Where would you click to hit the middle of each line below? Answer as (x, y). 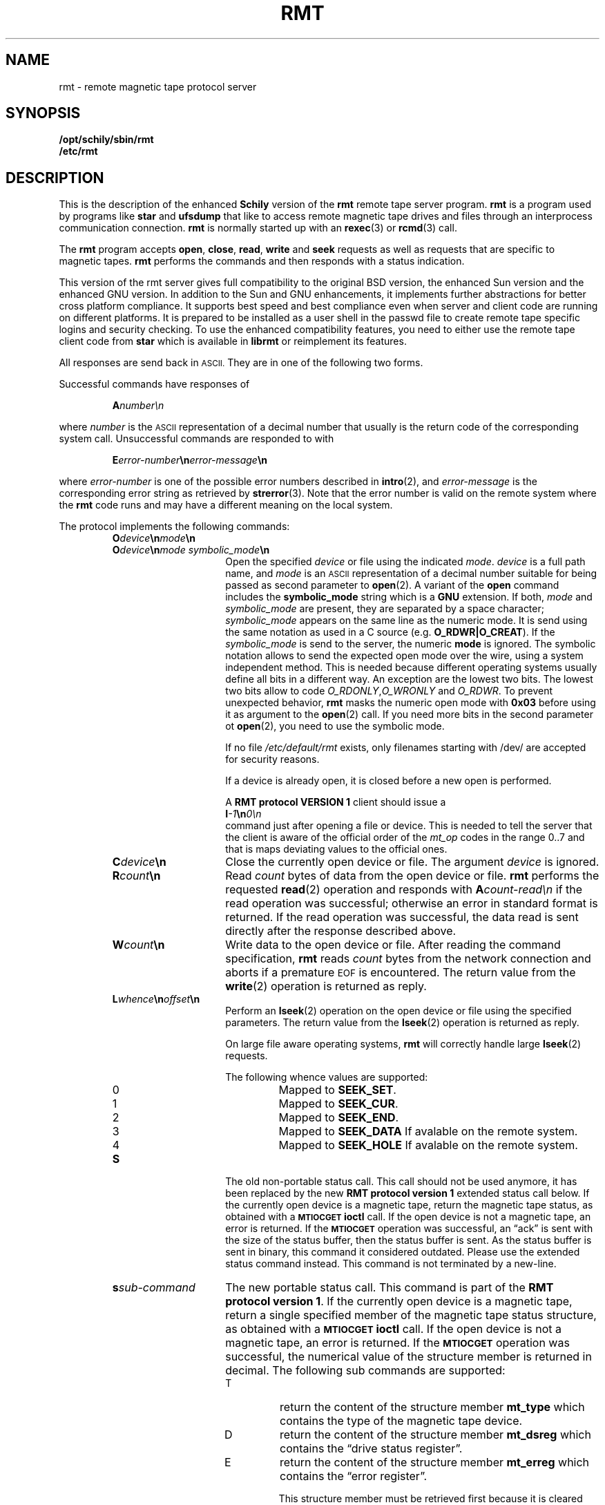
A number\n (138, 406)
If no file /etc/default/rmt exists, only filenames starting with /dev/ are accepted (406, 748)
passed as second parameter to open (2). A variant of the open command (392, 585)
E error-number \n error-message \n (190, 460)
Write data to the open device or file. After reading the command (393, 945)
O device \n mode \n (154, 538)
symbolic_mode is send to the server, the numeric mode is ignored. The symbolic (411, 644)
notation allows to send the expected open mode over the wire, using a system (404, 656)
